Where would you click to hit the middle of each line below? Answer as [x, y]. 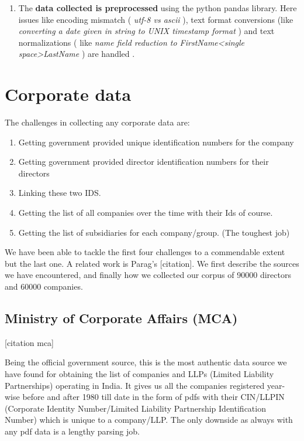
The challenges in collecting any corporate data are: [97, 122]
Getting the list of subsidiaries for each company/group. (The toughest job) [154, 232]
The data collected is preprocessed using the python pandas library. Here [158, 8]
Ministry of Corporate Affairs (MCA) [121, 318]
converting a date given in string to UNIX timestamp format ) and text [146, 31]
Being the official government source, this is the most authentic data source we [146, 362]
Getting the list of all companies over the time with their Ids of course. [146, 213]
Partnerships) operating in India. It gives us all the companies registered [135, 385]
